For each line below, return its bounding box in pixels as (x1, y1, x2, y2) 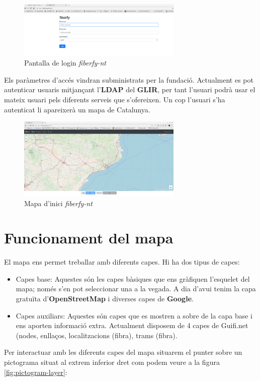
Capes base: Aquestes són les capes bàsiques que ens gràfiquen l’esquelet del (16, 273, 250, 284)
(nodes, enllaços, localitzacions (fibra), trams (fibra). (16, 330, 178, 340)
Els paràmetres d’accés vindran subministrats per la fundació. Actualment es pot (4, 74, 253, 85)
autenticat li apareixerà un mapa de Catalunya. (4, 104, 150, 114)
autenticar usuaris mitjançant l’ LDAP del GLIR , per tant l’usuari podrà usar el (4, 84, 255, 95)
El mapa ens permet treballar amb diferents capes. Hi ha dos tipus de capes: (4, 257, 240, 267)
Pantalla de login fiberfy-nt (24, 57, 106, 68)
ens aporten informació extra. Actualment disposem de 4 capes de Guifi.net (16, 320, 248, 331)
